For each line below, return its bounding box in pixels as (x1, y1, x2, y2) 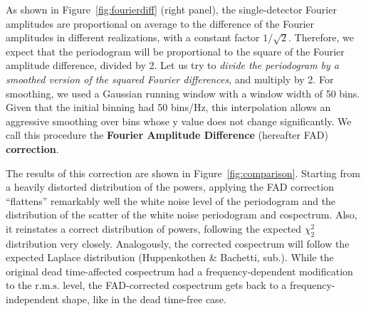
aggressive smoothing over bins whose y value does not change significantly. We (6, 113, 352, 128)
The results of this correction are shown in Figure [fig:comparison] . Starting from (6, 165, 360, 180)
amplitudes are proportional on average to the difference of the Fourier (6, 16, 315, 31)
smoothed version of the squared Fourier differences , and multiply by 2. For (6, 71, 334, 86)
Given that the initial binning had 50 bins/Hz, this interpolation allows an (6, 100, 331, 115)
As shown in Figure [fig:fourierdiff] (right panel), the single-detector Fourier (6, 2, 337, 16)
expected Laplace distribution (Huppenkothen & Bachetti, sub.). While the (6, 250, 334, 265)
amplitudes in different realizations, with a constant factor (6, 30, 260, 45)
